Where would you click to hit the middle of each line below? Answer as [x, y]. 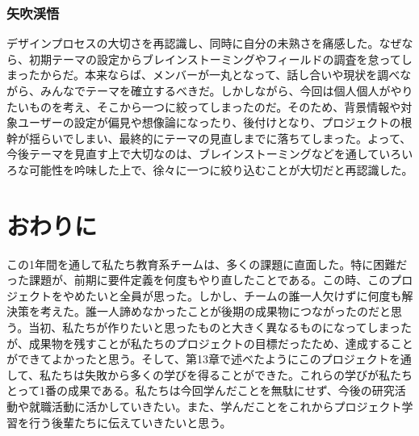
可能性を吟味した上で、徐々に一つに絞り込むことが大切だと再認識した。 [221, 169]
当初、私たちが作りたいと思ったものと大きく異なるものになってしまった [220, 327]
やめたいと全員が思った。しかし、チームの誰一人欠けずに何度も [232, 295]
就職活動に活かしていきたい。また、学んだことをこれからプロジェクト [215, 407]
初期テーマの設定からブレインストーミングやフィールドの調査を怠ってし [220, 59]
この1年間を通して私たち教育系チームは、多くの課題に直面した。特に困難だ [207, 264]
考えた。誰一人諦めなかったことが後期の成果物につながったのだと [215, 311]
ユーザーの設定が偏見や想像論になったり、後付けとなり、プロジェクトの [209, 122]
